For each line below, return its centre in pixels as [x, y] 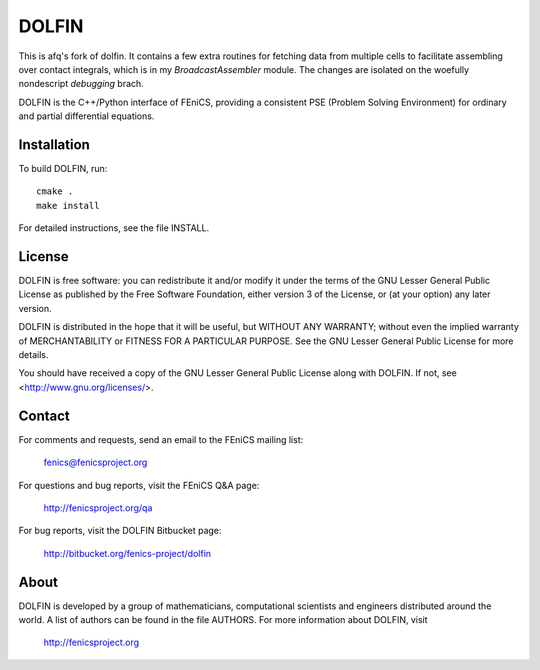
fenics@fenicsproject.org [95, 462]
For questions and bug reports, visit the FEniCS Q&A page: [139, 485]
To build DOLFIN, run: [63, 169]
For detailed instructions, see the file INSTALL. [114, 228]
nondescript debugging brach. [81, 84]
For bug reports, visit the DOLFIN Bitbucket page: [120, 531]
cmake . [55, 191]
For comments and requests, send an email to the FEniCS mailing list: [161, 439]
